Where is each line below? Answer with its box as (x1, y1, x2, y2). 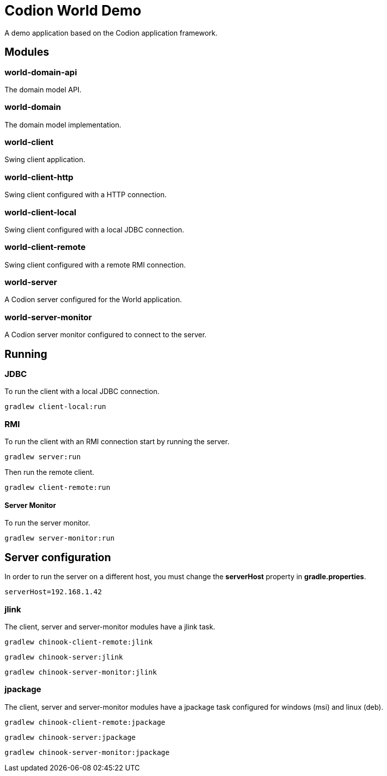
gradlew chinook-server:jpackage (5, 733, 136, 741)
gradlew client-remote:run (5, 483, 110, 492)
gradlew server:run (5, 453, 81, 461)
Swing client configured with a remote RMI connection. (5, 260, 186, 269)
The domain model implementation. (5, 120, 121, 129)
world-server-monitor (5, 312, 92, 322)
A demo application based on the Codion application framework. (5, 28, 218, 37)
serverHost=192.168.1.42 (5, 588, 102, 596)
